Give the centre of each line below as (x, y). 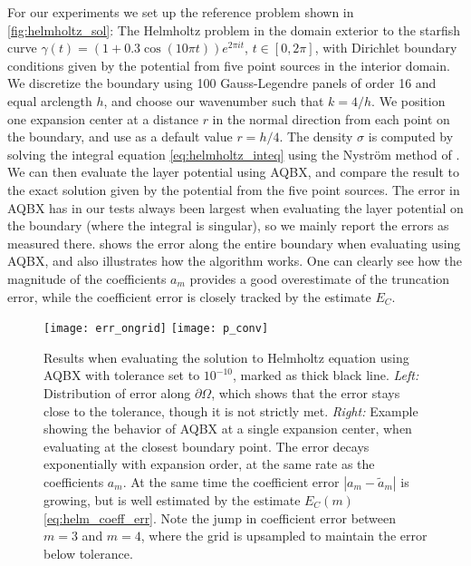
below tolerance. (88, 553)
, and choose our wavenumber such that (214, 100)
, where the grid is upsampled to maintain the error (284, 536)
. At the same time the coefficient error (231, 481)
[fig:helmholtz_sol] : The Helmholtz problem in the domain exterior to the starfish (234, 29)
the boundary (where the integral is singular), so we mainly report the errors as (228, 225)
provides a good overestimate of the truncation (320, 278)
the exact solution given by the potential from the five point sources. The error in (234, 189)
